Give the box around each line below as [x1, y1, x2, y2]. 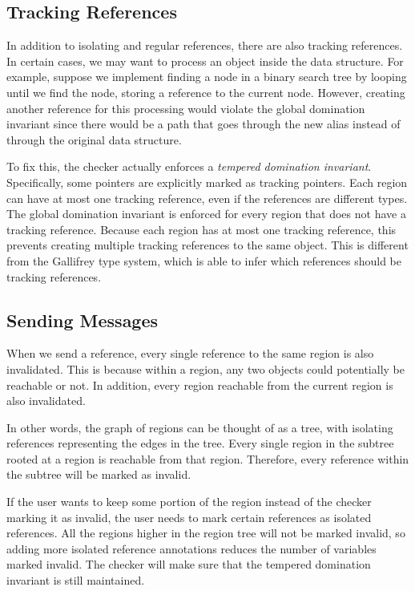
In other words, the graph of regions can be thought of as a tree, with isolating [6, 419, 393, 435]
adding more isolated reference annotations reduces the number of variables [6, 540, 377, 557]
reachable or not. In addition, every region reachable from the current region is [6, 376, 393, 393]
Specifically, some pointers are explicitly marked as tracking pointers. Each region [6, 173, 408, 190]
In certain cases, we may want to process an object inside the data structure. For [6, 52, 404, 69]
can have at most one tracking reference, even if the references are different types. [6, 189, 408, 206]
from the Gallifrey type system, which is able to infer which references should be [6, 252, 401, 269]
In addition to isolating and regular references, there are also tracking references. [6, 37, 403, 54]
